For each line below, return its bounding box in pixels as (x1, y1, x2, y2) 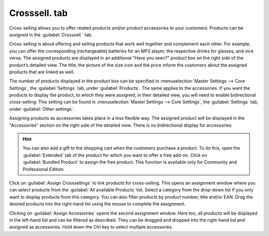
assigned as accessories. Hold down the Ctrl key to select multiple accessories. (9, 224, 173, 230)
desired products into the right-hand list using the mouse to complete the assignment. (9, 201, 186, 207)
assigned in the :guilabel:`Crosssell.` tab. (9, 31, 93, 37)
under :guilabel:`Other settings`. (9, 106, 75, 112)
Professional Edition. (22, 166, 65, 172)
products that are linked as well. (9, 69, 75, 75)
